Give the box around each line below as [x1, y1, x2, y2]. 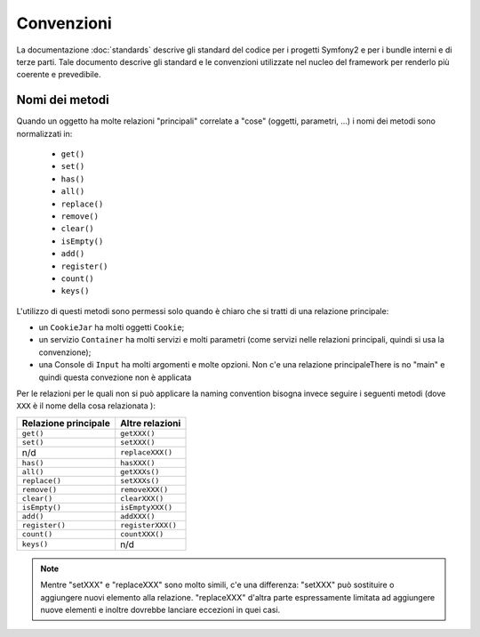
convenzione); [38, 347, 92, 358]
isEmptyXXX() [120, 503, 173, 512]
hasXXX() [120, 458, 156, 467]
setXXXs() [120, 476, 160, 485]
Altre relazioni [120, 416, 181, 429]
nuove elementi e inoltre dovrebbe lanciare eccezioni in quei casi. [40, 605, 281, 615]
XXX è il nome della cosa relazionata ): [16, 400, 156, 411]
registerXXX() [120, 520, 178, 529]
